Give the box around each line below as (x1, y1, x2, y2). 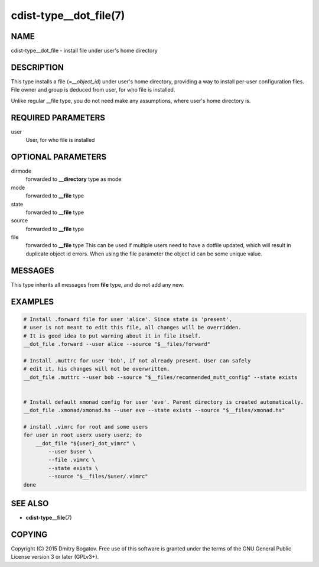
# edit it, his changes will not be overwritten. (23, 365, 170, 372)
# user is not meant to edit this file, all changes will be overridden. (23, 324, 242, 331)
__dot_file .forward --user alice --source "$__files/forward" (23, 341, 211, 347)
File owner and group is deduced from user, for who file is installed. (11, 86, 175, 93)
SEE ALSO (11, 498, 49, 508)
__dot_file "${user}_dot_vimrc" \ (35, 440, 136, 446)
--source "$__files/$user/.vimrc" (48, 473, 148, 480)
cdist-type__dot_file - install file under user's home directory (11, 47, 158, 54)
